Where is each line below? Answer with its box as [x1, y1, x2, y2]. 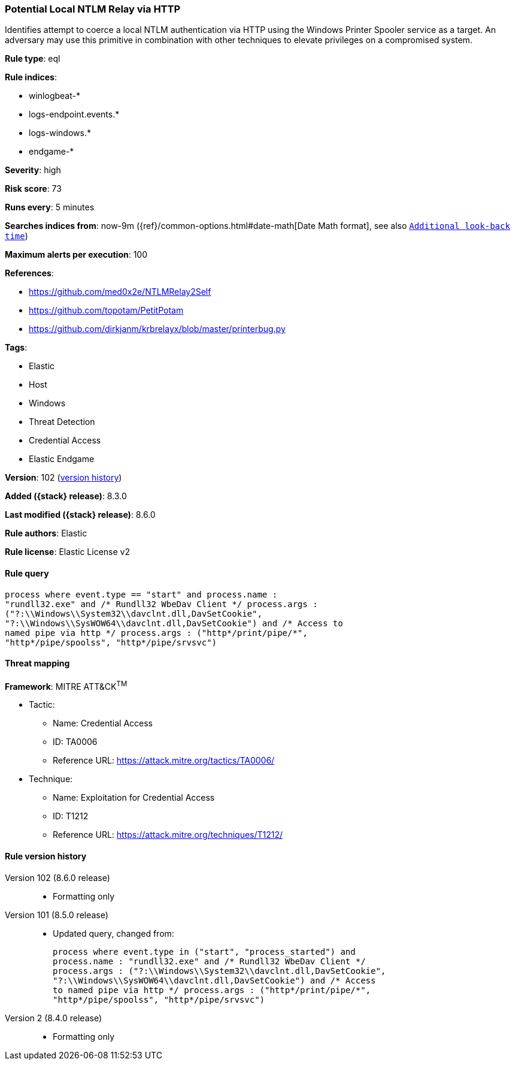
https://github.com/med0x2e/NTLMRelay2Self [29, 286, 211, 297]
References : [5, 268, 54, 279]
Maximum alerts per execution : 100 [5, 249, 148, 260]
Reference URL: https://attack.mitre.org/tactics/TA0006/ [53, 755, 275, 766]
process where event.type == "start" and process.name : [5, 589, 278, 599]
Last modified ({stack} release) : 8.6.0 [5, 509, 156, 520]
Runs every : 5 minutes [5, 202, 95, 213]
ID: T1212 [53, 811, 89, 822]
